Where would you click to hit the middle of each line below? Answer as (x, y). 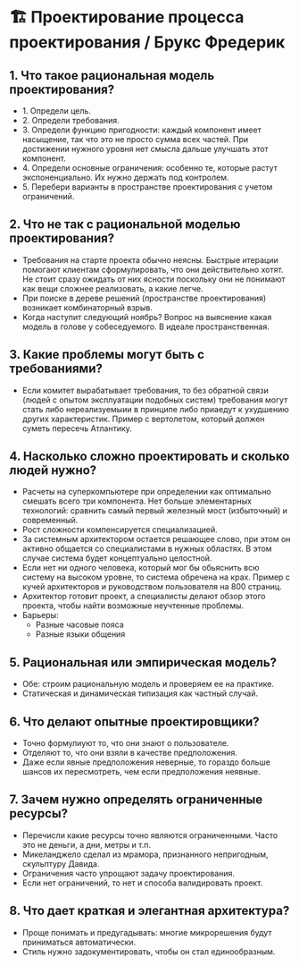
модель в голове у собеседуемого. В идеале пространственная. (145, 326)
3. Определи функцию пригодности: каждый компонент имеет (141, 130)
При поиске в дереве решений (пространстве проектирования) (144, 298)
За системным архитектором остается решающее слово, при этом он (156, 539)
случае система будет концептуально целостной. (117, 558)
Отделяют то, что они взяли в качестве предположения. (130, 753)
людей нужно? (53, 470)
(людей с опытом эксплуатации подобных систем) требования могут (155, 400)
